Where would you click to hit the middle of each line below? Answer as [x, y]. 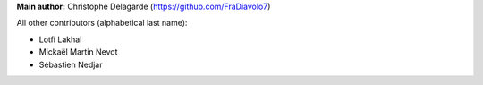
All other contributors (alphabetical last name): [102, 23]
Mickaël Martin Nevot [78, 52]
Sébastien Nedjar [71, 64]
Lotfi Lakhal [60, 39]
